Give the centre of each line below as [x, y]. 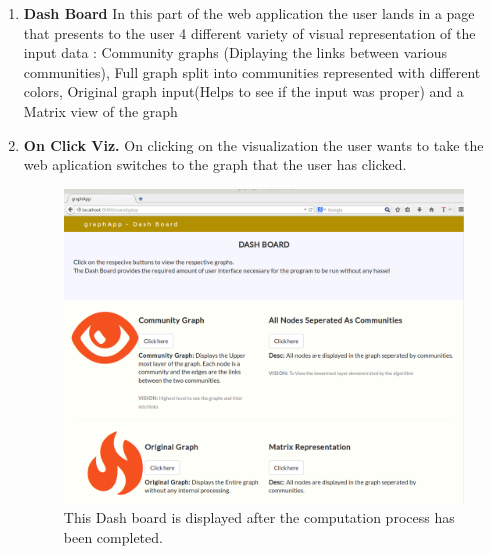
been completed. [113, 536]
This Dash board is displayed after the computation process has [259, 517]
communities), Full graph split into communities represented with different [252, 71]
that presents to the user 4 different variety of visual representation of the [249, 32]
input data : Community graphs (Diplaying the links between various [235, 52]
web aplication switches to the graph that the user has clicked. [215, 164]
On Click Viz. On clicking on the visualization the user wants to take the [253, 144]
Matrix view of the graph [100, 110]
